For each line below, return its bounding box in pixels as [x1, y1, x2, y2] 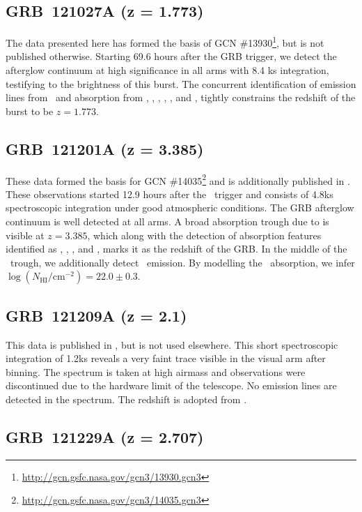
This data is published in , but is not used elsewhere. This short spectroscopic [6, 337, 338, 352]
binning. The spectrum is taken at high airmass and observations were [6, 364, 306, 379]
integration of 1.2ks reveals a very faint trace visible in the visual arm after [6, 351, 326, 366]
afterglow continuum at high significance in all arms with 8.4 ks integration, [6, 63, 329, 77]
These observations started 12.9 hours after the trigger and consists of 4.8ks [6, 186, 333, 201]
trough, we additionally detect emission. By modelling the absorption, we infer [10, 255, 355, 269]
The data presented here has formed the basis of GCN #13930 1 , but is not [6, 33, 324, 50]
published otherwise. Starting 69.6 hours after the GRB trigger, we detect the [6, 49, 337, 63]
